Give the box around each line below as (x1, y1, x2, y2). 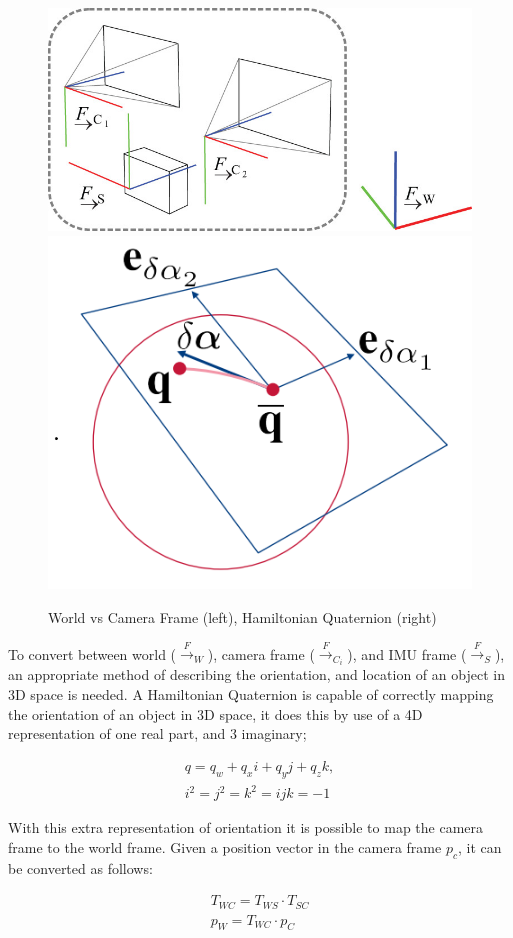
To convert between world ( (8, 643, 177, 664)
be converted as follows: (8, 857, 153, 878)
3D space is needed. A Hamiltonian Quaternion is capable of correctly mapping (8, 684, 494, 705)
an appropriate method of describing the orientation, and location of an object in (8, 664, 505, 685)
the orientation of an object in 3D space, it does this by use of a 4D (8, 703, 423, 724)
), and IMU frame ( (347, 643, 467, 664)
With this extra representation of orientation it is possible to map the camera (8, 817, 484, 838)
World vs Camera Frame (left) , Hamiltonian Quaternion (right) (48, 606, 437, 627)
